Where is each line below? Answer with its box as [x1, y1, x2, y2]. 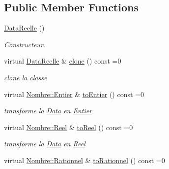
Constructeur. [4, 39, 46, 49]
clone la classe [4, 72, 47, 82]
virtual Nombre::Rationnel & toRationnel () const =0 [4, 155, 165, 165]
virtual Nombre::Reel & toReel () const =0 [4, 122, 133, 132]
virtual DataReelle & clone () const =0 [4, 56, 121, 66]
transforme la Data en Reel [4, 138, 85, 149]
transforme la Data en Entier [4, 105, 92, 116]
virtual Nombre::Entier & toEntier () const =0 [4, 89, 144, 99]
